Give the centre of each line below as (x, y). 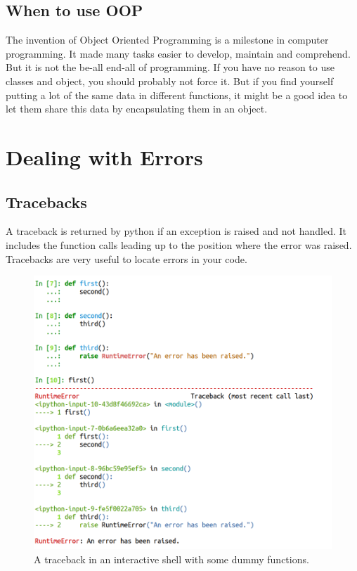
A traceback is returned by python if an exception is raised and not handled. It (176, 231)
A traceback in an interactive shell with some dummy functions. (171, 559)
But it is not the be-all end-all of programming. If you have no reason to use (170, 67)
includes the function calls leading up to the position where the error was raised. (179, 244)
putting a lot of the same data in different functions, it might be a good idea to (177, 95)
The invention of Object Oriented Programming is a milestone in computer (167, 40)
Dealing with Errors (104, 156)
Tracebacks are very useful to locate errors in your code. (126, 258)
